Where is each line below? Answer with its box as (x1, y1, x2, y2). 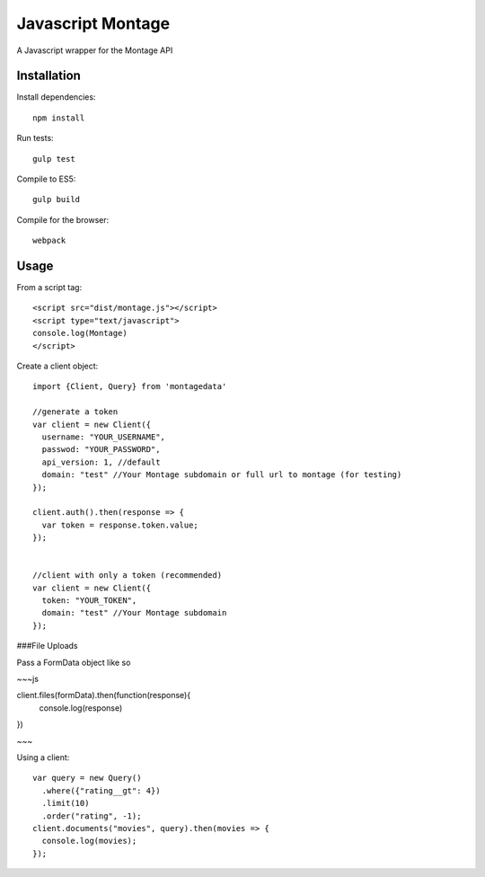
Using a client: (16, 751, 70, 763)
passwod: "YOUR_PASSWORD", (41, 445, 161, 455)
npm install (32, 112, 85, 123)
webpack (32, 235, 66, 246)
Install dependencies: (16, 92, 96, 102)
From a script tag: (16, 282, 83, 293)
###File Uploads (16, 641, 78, 651)
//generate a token (32, 407, 119, 417)
